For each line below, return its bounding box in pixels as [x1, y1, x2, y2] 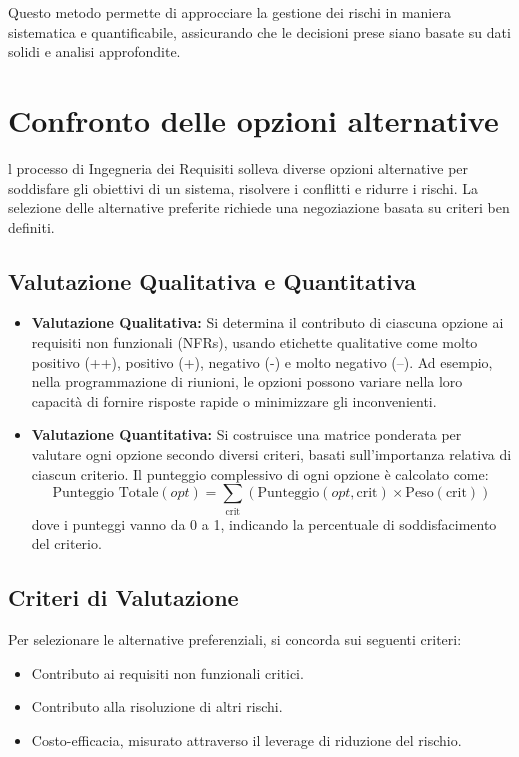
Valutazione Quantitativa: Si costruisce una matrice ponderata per [31, 424, 462, 445]
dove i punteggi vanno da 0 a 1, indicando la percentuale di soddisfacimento [31, 513, 497, 534]
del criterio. [31, 533, 102, 554]
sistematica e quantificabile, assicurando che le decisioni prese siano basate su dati [8, 21, 511, 42]
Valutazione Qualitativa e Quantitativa [8, 265, 416, 296]
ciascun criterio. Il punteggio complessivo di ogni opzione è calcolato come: [31, 463, 489, 484]
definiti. [8, 216, 55, 237]
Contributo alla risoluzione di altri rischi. [31, 696, 283, 717]
